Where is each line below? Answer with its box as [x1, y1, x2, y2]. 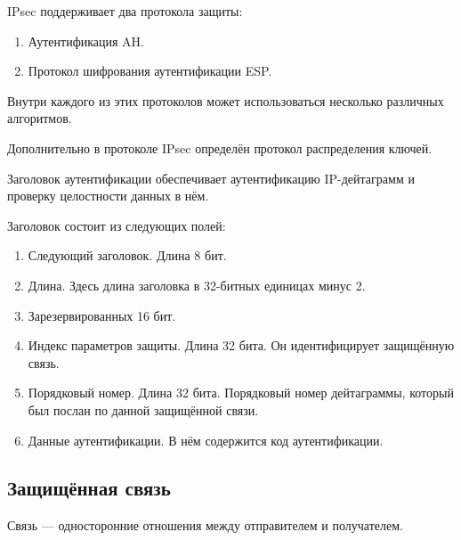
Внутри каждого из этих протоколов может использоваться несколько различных [7, 91, 444, 110]
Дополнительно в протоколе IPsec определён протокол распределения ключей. [7, 138, 433, 157]
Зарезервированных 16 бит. [28, 306, 176, 324]
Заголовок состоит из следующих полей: [7, 216, 226, 234]
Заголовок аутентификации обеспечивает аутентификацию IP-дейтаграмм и [7, 168, 415, 187]
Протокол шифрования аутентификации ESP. [28, 61, 272, 80]
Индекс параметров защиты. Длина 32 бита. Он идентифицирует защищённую [28, 336, 455, 355]
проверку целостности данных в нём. [7, 186, 209, 205]
